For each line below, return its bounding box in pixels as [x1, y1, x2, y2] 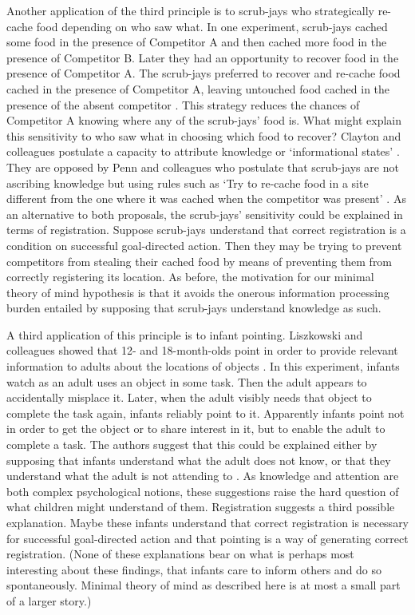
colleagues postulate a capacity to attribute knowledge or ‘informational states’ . [6, 143, 400, 160]
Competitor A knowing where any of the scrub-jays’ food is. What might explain [6, 112, 402, 129]
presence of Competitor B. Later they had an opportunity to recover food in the [6, 49, 399, 65]
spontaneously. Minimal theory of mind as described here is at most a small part [6, 577, 401, 593]
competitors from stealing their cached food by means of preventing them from [6, 252, 393, 269]
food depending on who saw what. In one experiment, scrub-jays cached [36, 18, 388, 34]
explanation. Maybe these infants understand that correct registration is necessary [6, 514, 409, 530]
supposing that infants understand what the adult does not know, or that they [6, 451, 391, 468]
